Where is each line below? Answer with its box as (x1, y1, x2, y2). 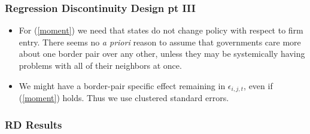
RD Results (5, 117, 62, 132)
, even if (244, 79, 273, 92)
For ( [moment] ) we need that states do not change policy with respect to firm (19, 24, 303, 36)
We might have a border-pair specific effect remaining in (19, 79, 226, 92)
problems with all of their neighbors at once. (19, 59, 182, 71)
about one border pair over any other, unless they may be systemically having (19, 47, 305, 60)
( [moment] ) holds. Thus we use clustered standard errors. (19, 92, 229, 104)
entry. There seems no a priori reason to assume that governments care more (19, 35, 301, 48)
